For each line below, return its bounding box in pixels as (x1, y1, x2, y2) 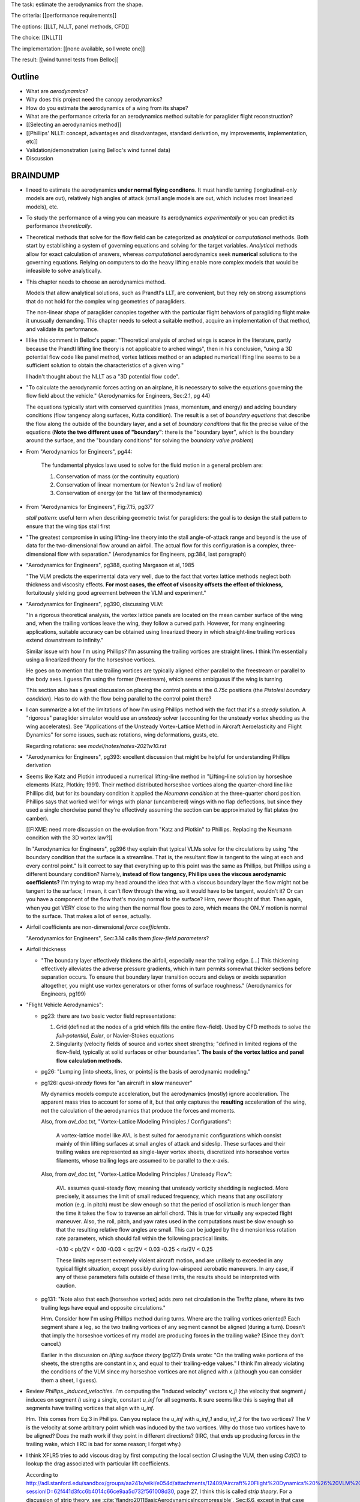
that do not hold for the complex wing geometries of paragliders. (26, 297, 186, 305)
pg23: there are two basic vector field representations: (41, 1012, 176, 1020)
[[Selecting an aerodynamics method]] (26, 121, 122, 129)
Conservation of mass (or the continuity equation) (56, 472, 179, 480)
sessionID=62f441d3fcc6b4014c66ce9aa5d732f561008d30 (26, 1488, 174, 1495)
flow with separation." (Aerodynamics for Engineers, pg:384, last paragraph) (57, 550, 247, 558)
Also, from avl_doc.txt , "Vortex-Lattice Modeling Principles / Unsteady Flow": (41, 1170, 232, 1178)
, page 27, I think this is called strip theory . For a (173, 1488, 292, 1495)
